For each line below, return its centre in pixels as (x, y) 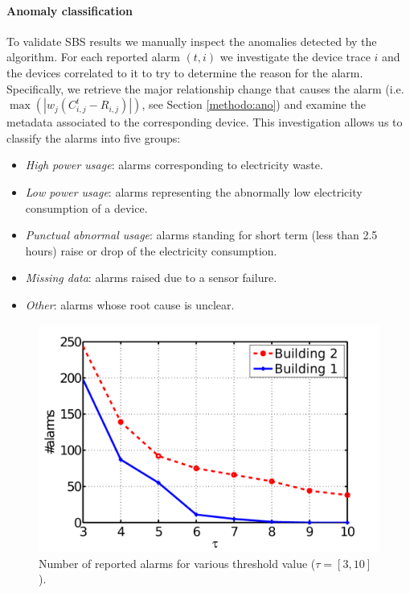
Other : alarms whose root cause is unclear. (130, 304)
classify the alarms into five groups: (94, 137)
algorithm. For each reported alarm (93, 57)
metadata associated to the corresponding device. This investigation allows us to (205, 122)
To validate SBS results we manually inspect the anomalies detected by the (192, 41)
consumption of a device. (86, 207)
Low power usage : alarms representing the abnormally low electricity (194, 191)
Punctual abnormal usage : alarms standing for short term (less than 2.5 (201, 235)
